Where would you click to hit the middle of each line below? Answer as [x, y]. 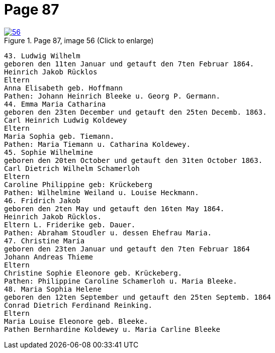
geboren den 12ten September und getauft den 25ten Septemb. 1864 [138, 297]
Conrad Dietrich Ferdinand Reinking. [78, 305]
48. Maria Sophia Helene [53, 289]
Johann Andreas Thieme [49, 257]
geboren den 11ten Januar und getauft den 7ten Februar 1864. [129, 64]
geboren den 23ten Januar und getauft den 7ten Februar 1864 [127, 249]
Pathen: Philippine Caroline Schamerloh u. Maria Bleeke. [121, 281]
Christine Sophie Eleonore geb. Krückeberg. [93, 273]
